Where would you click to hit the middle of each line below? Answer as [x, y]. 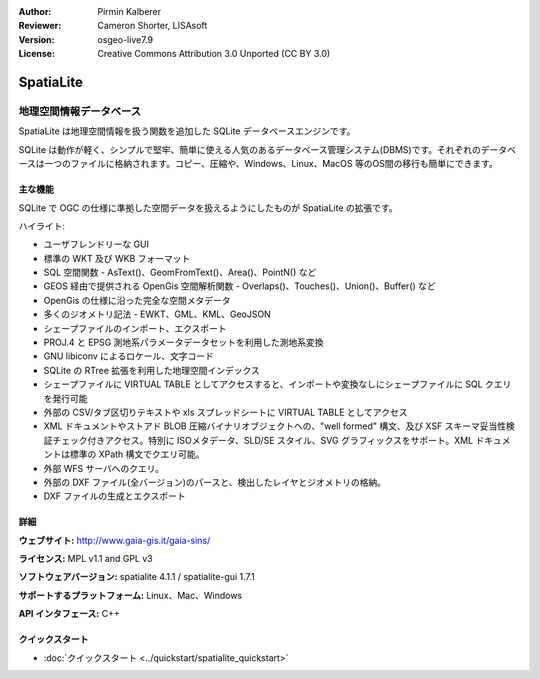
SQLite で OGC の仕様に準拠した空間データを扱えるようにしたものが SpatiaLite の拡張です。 [208, 207]
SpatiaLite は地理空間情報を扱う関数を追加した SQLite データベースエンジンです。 [187, 131]
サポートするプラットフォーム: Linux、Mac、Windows [130, 595]
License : [36, 54]
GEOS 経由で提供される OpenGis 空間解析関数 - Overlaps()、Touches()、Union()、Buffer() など [240, 286]
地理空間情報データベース [80, 111]
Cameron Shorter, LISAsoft [152, 26]
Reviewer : [40, 26]
